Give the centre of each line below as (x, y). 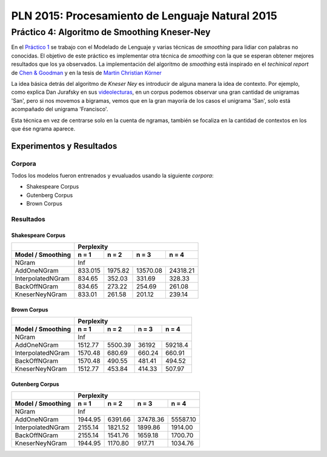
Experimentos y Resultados (64, 146)
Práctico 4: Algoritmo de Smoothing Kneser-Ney (111, 32)
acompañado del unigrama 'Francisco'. (60, 109)
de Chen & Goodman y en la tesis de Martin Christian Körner (86, 73)
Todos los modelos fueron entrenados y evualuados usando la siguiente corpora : (113, 176)
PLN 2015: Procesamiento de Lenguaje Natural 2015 (144, 16)
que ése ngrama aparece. (43, 128)
